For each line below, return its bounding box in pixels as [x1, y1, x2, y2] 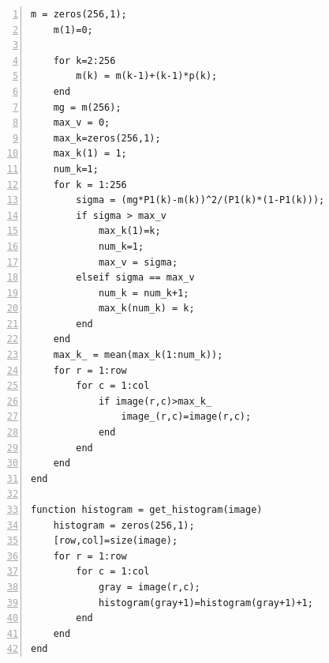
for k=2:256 [53, 55, 116, 66]
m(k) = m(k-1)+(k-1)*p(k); [76, 70, 218, 82]
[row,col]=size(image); [53, 535, 178, 547]
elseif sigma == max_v [76, 272, 195, 284]
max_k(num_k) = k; [98, 303, 195, 315]
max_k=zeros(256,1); [53, 132, 161, 144]
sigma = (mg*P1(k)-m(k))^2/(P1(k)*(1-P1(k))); [76, 194, 325, 206]
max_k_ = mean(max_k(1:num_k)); [53, 349, 223, 361]
